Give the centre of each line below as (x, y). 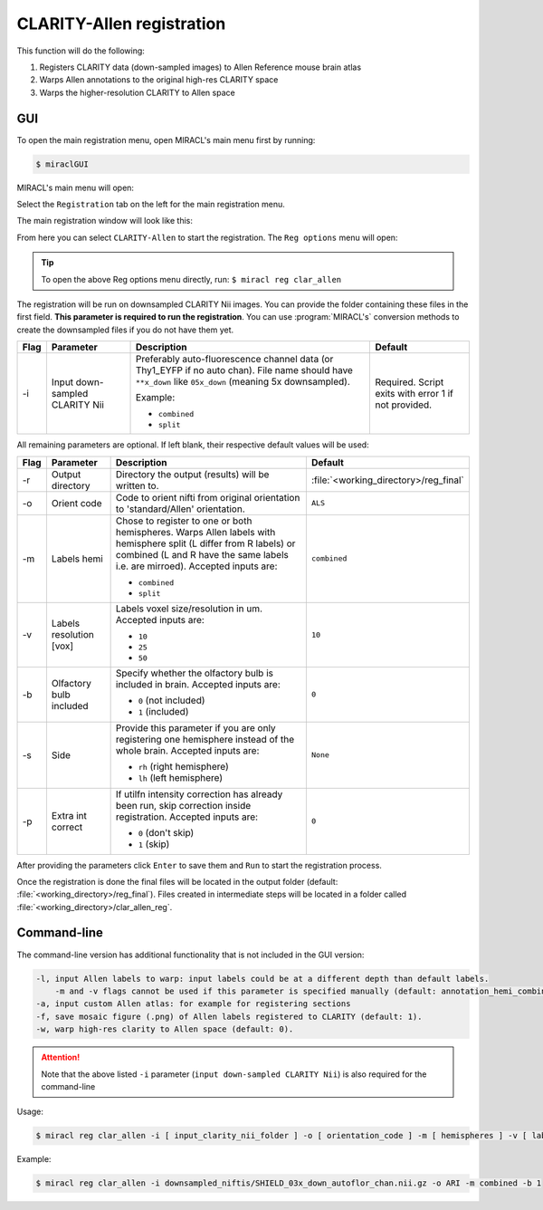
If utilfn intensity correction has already (199, 794)
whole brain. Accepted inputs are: (187, 750)
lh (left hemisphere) (181, 777)
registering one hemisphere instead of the (205, 739)
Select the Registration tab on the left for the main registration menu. (151, 204)
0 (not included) (171, 700)
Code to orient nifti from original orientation (208, 497)
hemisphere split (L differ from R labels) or (205, 543)
